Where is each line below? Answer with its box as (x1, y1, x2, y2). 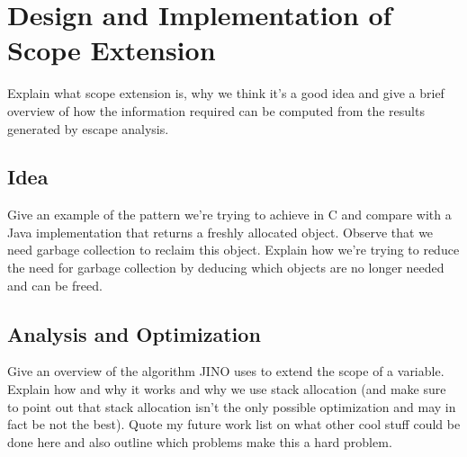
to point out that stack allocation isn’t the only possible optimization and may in (7, 397, 456, 416)
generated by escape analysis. (7, 119, 169, 138)
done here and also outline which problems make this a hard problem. (7, 432, 392, 451)
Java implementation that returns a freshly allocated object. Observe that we (7, 222, 434, 241)
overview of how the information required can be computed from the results (7, 101, 425, 120)
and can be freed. (7, 275, 103, 294)
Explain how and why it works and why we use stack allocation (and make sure (7, 380, 446, 399)
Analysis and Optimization (7, 319, 261, 347)
